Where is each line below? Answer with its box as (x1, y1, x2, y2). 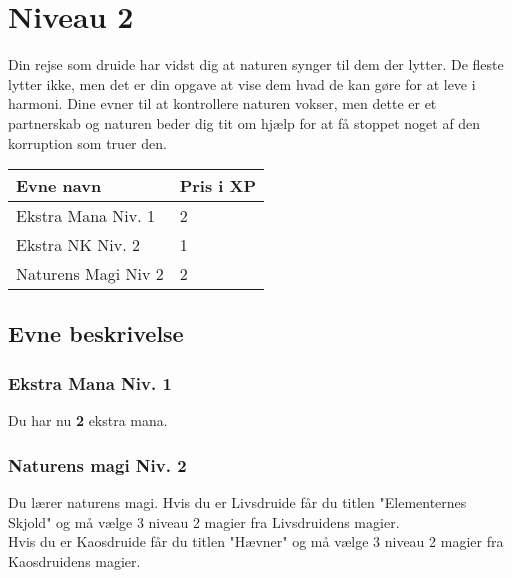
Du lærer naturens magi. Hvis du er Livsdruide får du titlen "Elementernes (8, 491, 467, 512)
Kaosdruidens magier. (8, 550, 141, 571)
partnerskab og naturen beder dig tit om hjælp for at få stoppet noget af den (8, 112, 481, 133)
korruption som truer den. (8, 132, 167, 153)
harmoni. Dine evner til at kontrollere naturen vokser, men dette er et (8, 93, 437, 114)
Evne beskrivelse (8, 318, 184, 349)
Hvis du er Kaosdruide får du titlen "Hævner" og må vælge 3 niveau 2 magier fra (8, 531, 504, 552)
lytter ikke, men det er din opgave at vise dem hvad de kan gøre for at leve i (8, 73, 476, 94)
